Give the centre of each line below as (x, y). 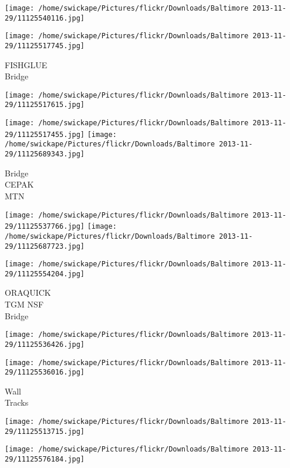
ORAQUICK (28, 292)
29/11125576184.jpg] (45, 459)
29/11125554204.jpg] (45, 274)
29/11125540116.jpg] (45, 18)
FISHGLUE (26, 64)
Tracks (17, 402)
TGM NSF (24, 304)
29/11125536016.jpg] (45, 372)
